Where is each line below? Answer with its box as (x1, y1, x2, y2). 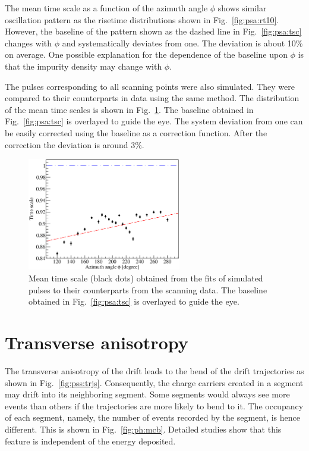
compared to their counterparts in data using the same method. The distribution (5, 92, 299, 104)
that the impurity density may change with (5, 59, 162, 72)
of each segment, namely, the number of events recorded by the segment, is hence (5, 411, 300, 424)
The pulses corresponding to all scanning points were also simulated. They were (5, 80, 295, 92)
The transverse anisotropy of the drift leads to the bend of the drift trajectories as (5, 364, 304, 377)
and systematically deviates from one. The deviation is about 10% (62, 36, 303, 49)
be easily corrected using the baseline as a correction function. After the (5, 126, 267, 139)
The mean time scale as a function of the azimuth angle (5, 2, 208, 14)
